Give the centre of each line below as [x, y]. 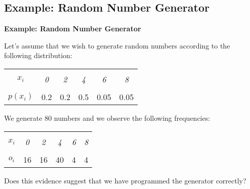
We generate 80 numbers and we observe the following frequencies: [107, 117]
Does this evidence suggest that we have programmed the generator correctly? [125, 180]
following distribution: [38, 55]
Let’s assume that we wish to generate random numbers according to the [117, 45]
